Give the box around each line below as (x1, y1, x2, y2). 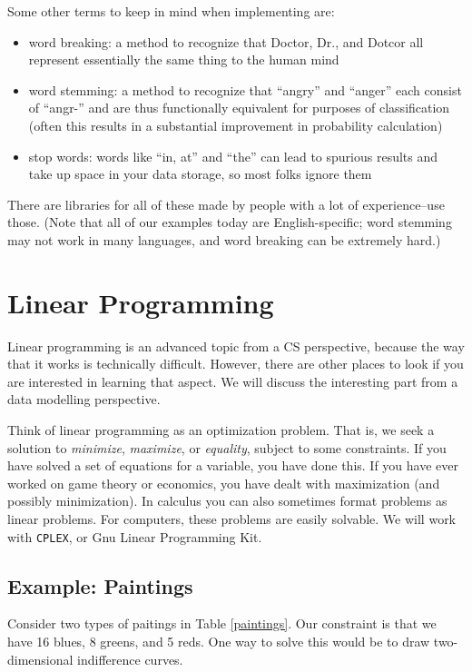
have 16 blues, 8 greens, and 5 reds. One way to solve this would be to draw (7, 632, 430, 651)
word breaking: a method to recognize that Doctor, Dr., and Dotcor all (28, 32, 424, 51)
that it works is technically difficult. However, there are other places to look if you (7, 354, 464, 373)
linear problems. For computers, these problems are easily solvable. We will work (7, 509, 457, 528)
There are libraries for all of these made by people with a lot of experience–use (7, 194, 445, 213)
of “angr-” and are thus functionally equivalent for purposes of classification (28, 98, 450, 117)
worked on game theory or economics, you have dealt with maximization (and (7, 473, 440, 492)
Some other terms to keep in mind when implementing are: (7, 2, 335, 20)
